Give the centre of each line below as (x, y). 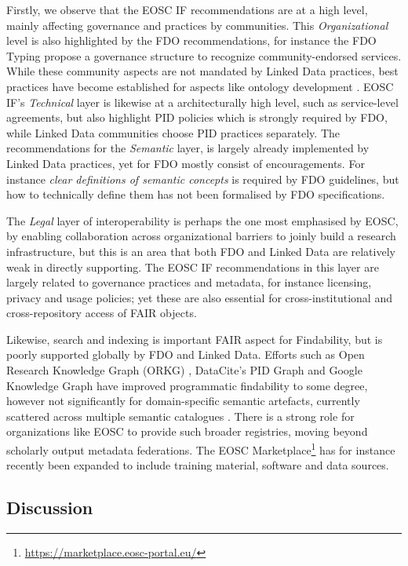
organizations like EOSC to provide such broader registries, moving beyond (187, 431)
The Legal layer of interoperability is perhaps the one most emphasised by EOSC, (202, 220)
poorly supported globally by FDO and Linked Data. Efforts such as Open (186, 354)
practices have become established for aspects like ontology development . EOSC (200, 86)
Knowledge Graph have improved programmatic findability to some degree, (187, 385)
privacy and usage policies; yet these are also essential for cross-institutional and (199, 297)
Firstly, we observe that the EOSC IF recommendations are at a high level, (187, 9)
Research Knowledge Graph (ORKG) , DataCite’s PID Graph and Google (184, 370)
